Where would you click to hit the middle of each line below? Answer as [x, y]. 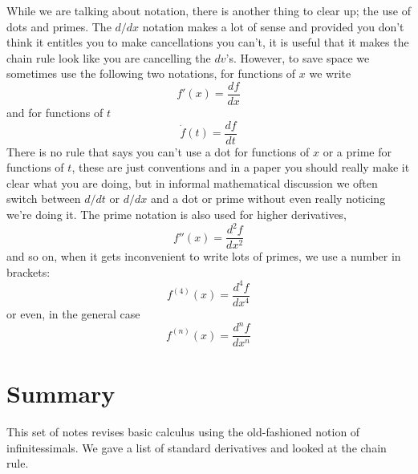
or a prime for [357, 151]
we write [330, 73]
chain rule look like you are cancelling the [109, 57]
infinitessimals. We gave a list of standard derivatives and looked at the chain [197, 447]
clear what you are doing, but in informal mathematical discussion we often [192, 182]
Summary [61, 393]
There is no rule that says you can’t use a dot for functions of [158, 151]
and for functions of [55, 113]
